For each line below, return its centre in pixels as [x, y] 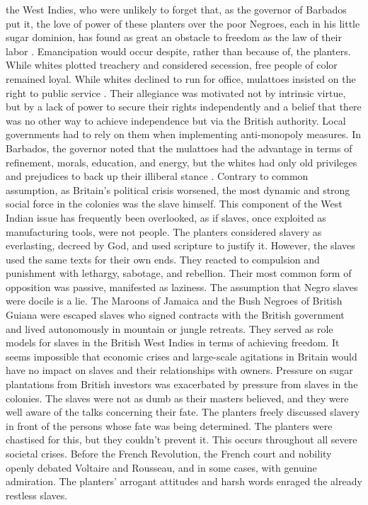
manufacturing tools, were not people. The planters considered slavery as [164, 231]
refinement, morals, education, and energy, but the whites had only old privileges [182, 162]
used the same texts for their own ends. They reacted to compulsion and [163, 259]
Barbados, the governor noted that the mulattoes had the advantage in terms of [179, 148]
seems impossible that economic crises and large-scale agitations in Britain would [182, 356]
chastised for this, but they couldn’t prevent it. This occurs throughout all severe [182, 439]
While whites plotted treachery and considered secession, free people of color [172, 65]
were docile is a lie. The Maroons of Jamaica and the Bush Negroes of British [174, 301]
